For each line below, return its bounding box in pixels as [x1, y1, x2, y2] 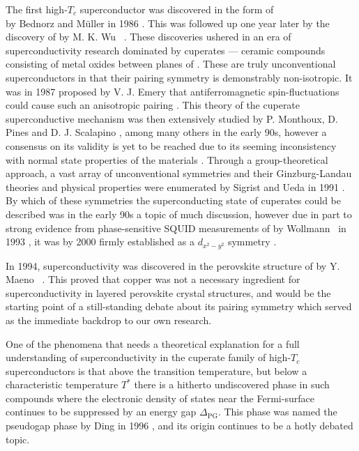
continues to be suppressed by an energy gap [6, 404, 197, 419]
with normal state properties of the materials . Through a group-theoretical [6, 152, 328, 167]
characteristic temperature [6, 377, 119, 392]
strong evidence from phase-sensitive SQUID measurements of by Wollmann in [6, 220, 346, 235]
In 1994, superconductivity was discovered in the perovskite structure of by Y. [6, 258, 340, 273]
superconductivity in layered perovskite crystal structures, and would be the [6, 285, 331, 300]
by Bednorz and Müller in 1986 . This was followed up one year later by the [6, 15, 330, 30]
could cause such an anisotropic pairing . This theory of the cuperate [6, 98, 300, 112]
